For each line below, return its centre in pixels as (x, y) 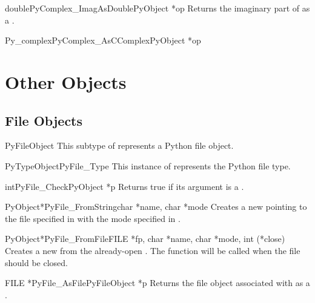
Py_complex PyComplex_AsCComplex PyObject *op (103, 40)
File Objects (44, 120)
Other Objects (66, 81)
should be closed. (36, 262)
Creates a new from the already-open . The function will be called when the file (153, 250)
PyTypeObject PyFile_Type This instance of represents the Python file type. (148, 165)
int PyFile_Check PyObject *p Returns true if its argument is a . (124, 186)
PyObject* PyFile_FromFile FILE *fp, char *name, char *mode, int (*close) (145, 239)
